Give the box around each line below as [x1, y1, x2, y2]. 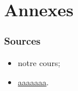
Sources [4, 34, 41, 48]
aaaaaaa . [17, 76, 49, 88]
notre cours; [17, 56, 61, 68]
